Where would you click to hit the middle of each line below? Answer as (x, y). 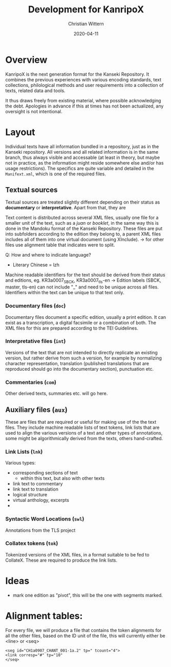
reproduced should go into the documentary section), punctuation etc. (80, 369)
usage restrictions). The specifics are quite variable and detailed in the (80, 168)
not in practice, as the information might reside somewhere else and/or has (84, 163)
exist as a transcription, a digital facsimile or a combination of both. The (81, 322)
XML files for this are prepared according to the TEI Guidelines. (72, 328)
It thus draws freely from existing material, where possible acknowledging (83, 100)
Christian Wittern (86, 24)
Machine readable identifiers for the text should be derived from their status (85, 275)
